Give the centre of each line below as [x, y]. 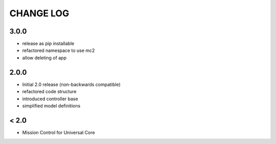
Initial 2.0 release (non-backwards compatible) [72, 84]
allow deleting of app [44, 57]
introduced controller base [50, 99]
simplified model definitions [51, 106]
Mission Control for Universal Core [59, 132]
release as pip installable [48, 44]
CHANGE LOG [39, 13]
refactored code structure [49, 92]
